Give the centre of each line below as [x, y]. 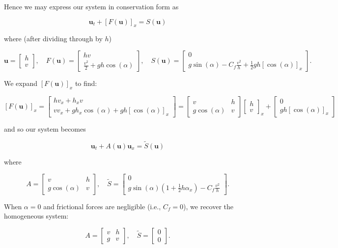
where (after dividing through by [53, 39]
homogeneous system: [36, 216]
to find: [86, 83]
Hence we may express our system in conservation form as [91, 6]
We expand [21, 83]
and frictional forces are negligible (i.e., [102, 206]
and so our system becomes [45, 129]
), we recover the [208, 206]
